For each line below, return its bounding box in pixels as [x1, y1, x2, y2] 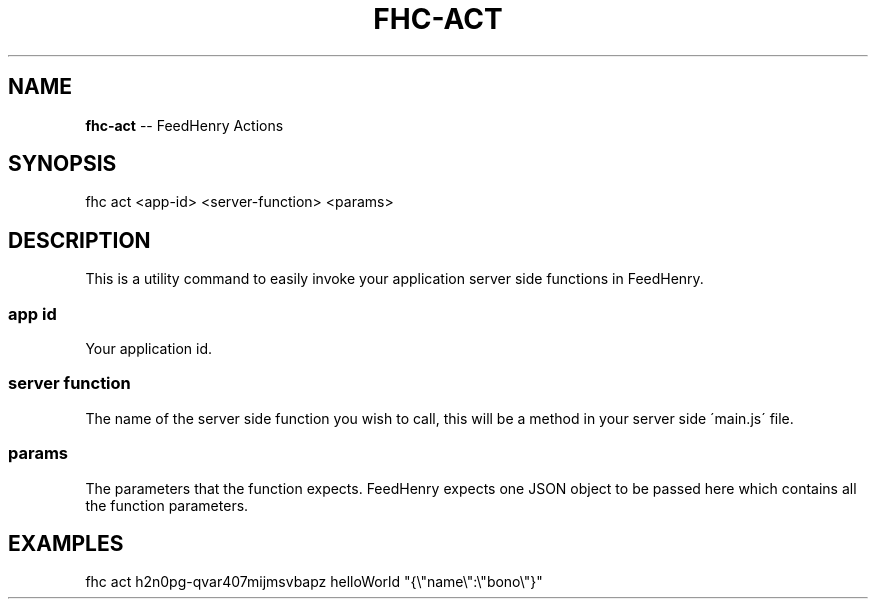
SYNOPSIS [8, 151, 117, 177]
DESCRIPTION [8, 227, 151, 253]
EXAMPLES [8, 530, 124, 556]
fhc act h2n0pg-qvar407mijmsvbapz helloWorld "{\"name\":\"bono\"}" [85, 573, 543, 591]
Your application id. [85, 340, 213, 358]
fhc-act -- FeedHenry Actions [85, 116, 284, 134]
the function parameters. [85, 496, 249, 514]
